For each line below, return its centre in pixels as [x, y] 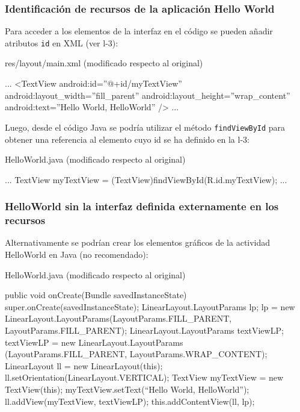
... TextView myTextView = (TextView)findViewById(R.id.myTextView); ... [146, 179]
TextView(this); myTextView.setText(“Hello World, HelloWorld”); [127, 389]
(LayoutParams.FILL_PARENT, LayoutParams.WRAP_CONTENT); [136, 354]
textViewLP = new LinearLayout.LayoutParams [94, 342]
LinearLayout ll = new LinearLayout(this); [84, 365]
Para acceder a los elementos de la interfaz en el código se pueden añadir [139, 31]
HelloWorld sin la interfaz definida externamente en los [142, 206]
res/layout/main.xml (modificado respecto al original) [104, 63]
